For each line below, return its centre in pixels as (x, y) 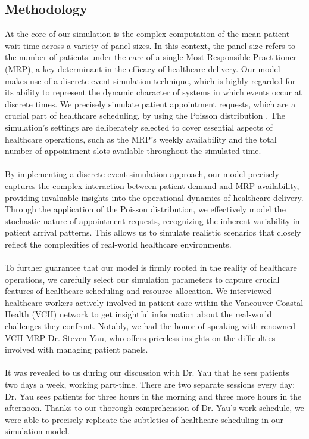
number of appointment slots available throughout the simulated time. (133, 151)
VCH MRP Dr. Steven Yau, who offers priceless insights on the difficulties (140, 337)
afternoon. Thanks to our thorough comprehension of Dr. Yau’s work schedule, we (154, 408)
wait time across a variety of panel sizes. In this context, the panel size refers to (150, 45)
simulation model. (37, 431)
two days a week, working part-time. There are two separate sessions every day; (150, 384)
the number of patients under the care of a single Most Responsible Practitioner (151, 57)
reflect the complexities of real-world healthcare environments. (118, 244)
